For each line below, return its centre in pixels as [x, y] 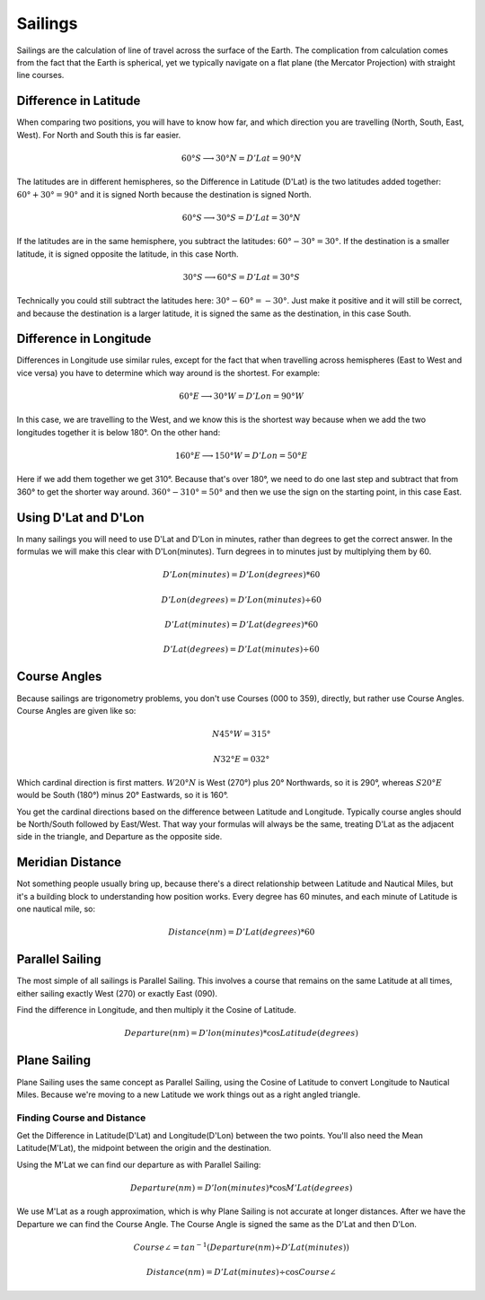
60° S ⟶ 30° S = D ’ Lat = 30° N [241, 217]
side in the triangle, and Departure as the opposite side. [119, 837]
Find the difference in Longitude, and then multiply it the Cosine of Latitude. [156, 1010]
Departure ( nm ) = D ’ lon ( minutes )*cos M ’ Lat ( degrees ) [242, 1188]
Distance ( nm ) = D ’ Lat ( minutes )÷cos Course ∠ [241, 1272]
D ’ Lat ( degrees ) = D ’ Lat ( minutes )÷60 [241, 650]
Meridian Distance [69, 862]
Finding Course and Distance [81, 1118]
